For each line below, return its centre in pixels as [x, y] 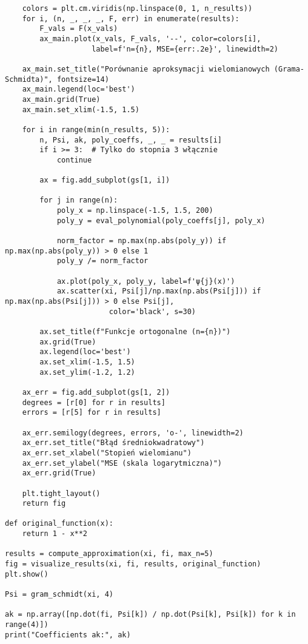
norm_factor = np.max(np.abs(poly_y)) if [142, 241]
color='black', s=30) [152, 311]
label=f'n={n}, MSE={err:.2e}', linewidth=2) [185, 49]
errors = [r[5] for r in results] [92, 413]
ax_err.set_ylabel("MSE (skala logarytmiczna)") [122, 463]
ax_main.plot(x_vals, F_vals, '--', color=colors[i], [150, 39]
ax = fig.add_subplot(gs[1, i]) [105, 180]
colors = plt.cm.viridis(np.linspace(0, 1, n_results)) [137, 8]
